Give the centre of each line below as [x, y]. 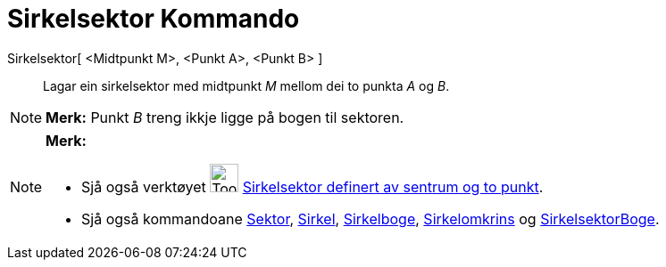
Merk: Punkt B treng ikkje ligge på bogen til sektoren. [225, 117]
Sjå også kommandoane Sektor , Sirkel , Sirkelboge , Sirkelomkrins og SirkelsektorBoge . [370, 218]
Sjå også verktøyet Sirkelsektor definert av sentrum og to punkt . [312, 186]
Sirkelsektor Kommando [154, 19]
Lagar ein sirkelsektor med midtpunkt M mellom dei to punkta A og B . [246, 85]
